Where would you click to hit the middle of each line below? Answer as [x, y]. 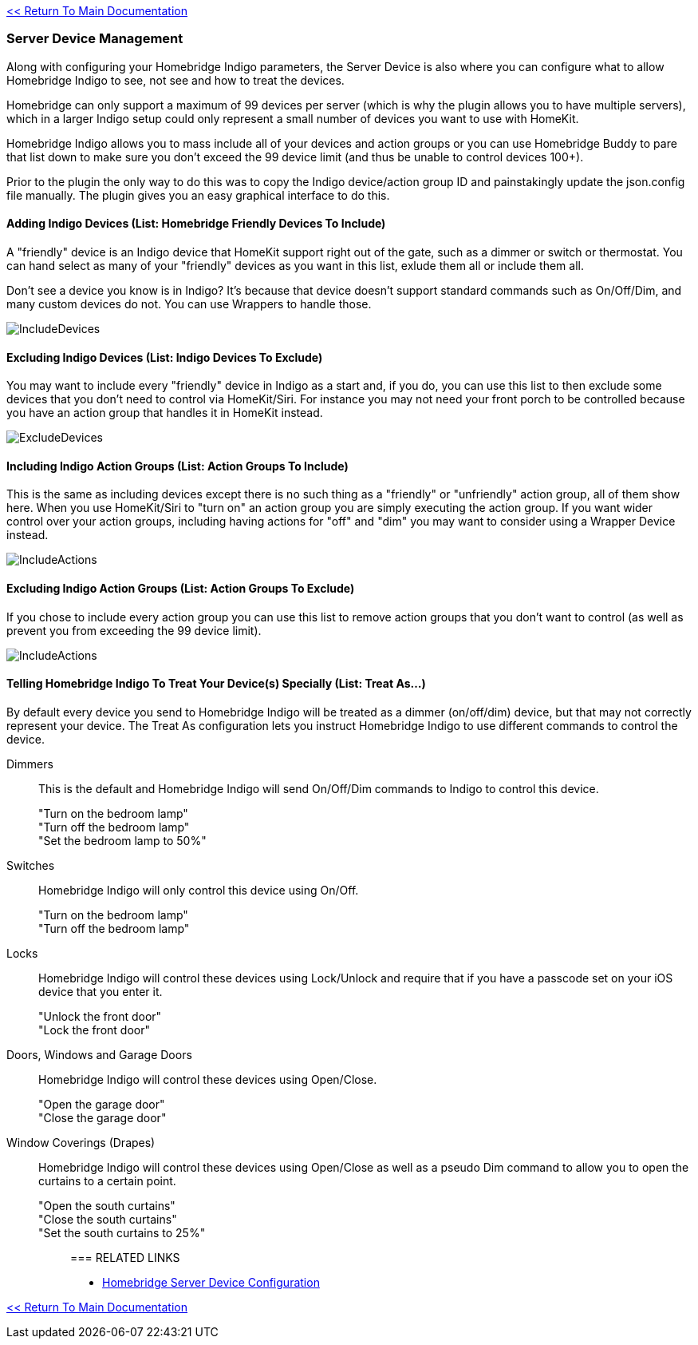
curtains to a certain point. [107, 1180]
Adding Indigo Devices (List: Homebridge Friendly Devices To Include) [196, 224]
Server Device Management [95, 39]
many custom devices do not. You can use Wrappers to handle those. [189, 304]
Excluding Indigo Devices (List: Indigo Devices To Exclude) [165, 357]
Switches [31, 865]
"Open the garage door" [102, 1104]
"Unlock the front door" [100, 1016]
